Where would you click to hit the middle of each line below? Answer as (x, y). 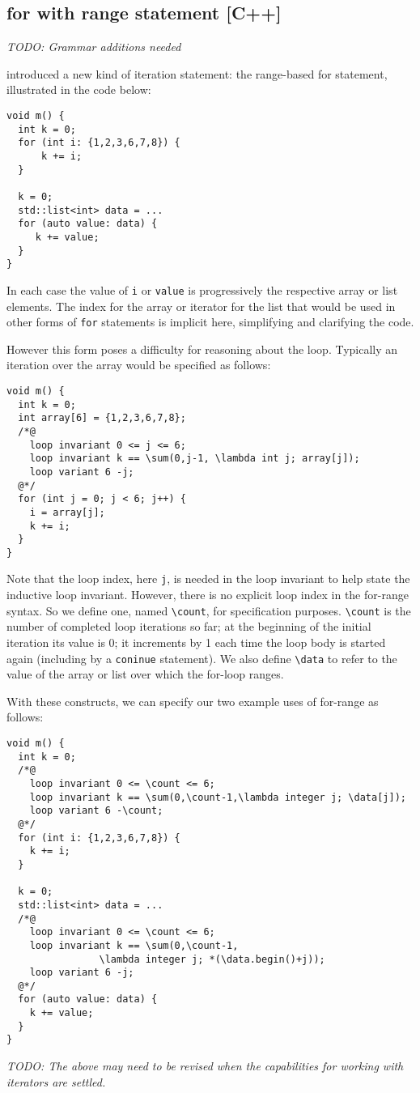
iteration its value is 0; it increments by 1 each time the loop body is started (196, 642)
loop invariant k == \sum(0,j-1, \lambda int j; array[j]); (195, 459)
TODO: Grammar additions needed (94, 47)
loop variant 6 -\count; (96, 811)
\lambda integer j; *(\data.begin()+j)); (212, 959)
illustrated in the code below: (79, 89)
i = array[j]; (67, 512)
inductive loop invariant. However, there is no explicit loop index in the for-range (208, 595)
